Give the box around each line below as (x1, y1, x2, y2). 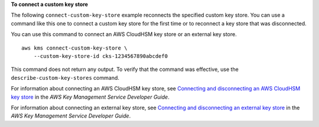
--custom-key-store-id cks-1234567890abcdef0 (33, 53, 168, 59)
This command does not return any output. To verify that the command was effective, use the (11, 66, 239, 73)
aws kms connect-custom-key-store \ (21, 44, 128, 51)
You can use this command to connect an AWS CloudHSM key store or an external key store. (11, 31, 237, 38)
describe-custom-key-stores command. (11, 74, 119, 81)
